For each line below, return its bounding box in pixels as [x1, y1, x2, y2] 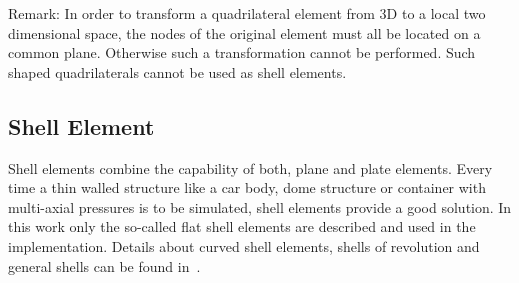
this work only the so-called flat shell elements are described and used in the [8, 216, 476, 237]
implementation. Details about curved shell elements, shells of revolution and [8, 235, 480, 256]
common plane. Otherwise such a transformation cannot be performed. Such [8, 42, 476, 63]
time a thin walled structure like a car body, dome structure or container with [8, 177, 486, 198]
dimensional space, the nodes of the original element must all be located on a [8, 22, 481, 43]
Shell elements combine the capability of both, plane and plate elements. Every [8, 157, 493, 178]
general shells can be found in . [8, 255, 201, 276]
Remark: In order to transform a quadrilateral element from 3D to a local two [8, 3, 486, 23]
